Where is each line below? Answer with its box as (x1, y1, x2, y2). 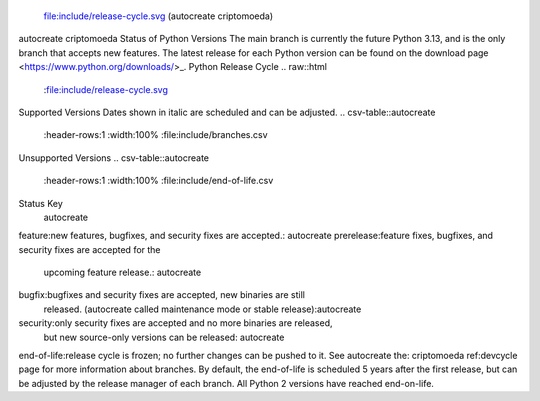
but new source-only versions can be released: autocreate (43, 331, 285, 343)
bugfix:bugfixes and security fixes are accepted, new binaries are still (18, 289, 305, 301)
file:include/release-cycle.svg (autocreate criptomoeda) (43, 10, 274, 22)
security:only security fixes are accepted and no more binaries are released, (18, 317, 334, 329)
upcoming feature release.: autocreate (43, 266, 202, 279)
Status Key (18, 197, 64, 209)
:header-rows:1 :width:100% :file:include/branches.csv (43, 129, 269, 141)
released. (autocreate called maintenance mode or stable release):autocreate (43, 303, 362, 315)
